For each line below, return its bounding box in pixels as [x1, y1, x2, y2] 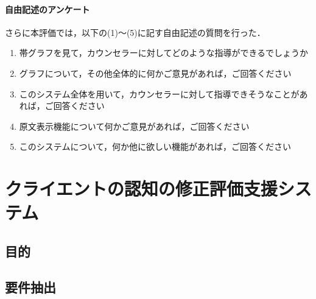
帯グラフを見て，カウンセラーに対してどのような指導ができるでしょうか [19, 46, 309, 59]
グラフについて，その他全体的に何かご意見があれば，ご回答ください [19, 66, 292, 79]
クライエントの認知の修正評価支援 [5, 176, 278, 201]
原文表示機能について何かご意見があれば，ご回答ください [19, 119, 250, 132]
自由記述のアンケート [5, 2, 90, 15]
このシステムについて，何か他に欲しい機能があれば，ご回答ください [19, 140, 291, 153]
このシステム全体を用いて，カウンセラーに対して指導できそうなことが [19, 87, 300, 100]
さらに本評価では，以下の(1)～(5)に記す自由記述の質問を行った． [5, 26, 265, 38]
